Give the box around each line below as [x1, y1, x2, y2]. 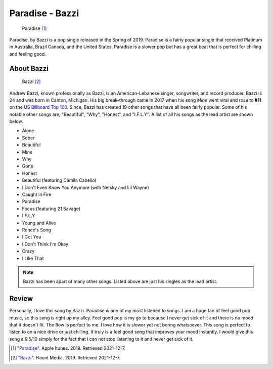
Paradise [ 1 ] [22, 25, 47, 31]
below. [9, 118, 23, 125]
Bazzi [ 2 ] [22, 78, 41, 85]
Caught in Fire [22, 191, 52, 197]
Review [9, 294, 33, 303]
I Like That [22, 255, 44, 261]
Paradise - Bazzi [9, 8, 79, 19]
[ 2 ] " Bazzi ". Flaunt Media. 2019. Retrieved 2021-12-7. [11, 354, 121, 360]
